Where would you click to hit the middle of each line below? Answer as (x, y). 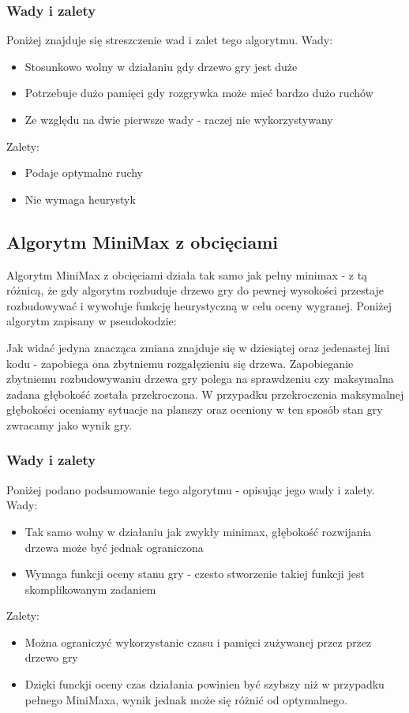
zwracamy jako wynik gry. (69, 424)
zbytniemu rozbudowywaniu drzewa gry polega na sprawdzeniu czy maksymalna (200, 379)
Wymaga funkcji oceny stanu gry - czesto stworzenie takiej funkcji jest (195, 574)
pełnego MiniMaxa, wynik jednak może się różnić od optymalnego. (186, 699)
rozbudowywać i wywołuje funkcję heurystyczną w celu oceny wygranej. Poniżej (199, 305)
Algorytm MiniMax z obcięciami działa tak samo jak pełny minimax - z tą (187, 274)
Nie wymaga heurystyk (80, 199)
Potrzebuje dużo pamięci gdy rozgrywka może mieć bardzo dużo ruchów (199, 93)
